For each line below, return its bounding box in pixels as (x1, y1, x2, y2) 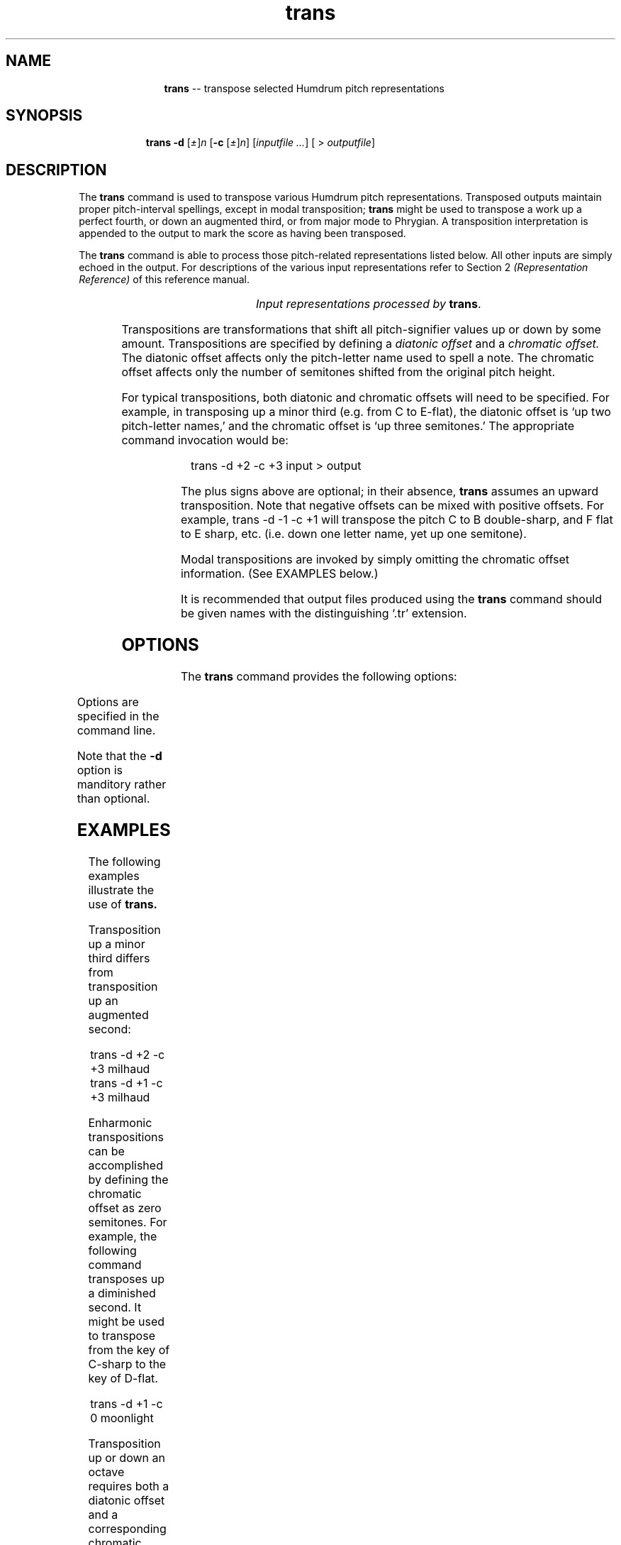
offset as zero (88, 1200, 162, 1215)
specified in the (77, 709, 160, 724)
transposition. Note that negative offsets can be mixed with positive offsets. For (180, 498, 605, 513)
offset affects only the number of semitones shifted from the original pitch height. (121, 365, 556, 380)
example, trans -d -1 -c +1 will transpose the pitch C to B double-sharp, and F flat (180, 512, 613, 527)
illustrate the (88, 882, 155, 897)
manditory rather (77, 777, 167, 792)
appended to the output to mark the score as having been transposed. (79, 227, 406, 240)
